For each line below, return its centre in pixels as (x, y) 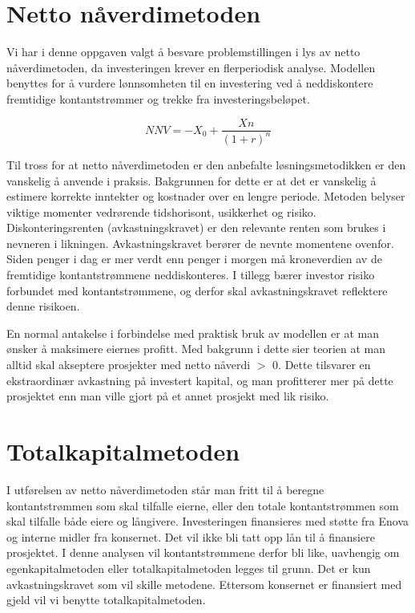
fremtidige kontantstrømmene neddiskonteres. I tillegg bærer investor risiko (191, 275)
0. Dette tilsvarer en (322, 365)
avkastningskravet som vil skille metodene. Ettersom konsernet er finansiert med (204, 584)
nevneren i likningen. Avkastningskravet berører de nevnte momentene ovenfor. (200, 243)
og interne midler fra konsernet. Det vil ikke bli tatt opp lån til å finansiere (191, 536)
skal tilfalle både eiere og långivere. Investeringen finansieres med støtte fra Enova (208, 521)
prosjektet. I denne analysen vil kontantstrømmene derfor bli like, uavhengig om (203, 552)
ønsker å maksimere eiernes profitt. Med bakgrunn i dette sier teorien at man (196, 349)
